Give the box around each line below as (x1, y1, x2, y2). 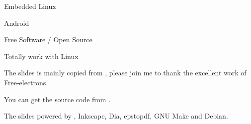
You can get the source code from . (4, 94, 111, 104)
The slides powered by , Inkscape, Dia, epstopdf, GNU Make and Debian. (4, 111, 228, 121)
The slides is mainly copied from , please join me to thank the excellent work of (4, 67, 247, 78)
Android (4, 17, 29, 28)
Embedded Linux (4, 1, 56, 11)
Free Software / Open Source (4, 34, 92, 45)
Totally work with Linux (4, 51, 79, 61)
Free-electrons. (4, 77, 48, 87)
